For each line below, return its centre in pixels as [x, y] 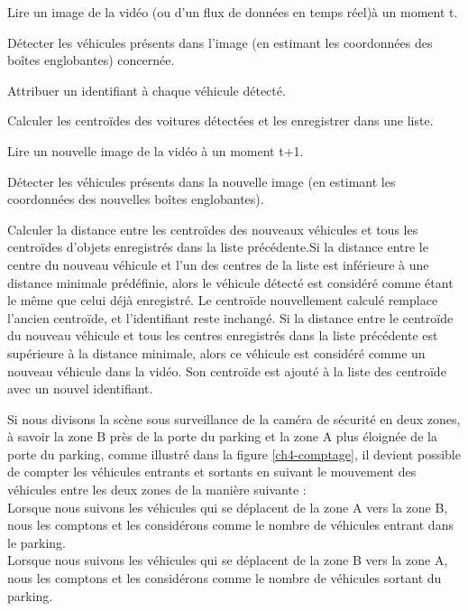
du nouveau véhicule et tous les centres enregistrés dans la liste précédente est [223, 335]
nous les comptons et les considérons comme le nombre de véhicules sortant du [225, 578]
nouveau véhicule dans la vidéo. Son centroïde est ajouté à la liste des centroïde [227, 370]
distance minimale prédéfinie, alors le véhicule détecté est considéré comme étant [230, 282]
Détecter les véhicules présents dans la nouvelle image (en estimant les [202, 181]
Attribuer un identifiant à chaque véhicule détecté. [147, 90]
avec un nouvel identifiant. [80, 389]
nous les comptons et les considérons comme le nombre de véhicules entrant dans [230, 525]
